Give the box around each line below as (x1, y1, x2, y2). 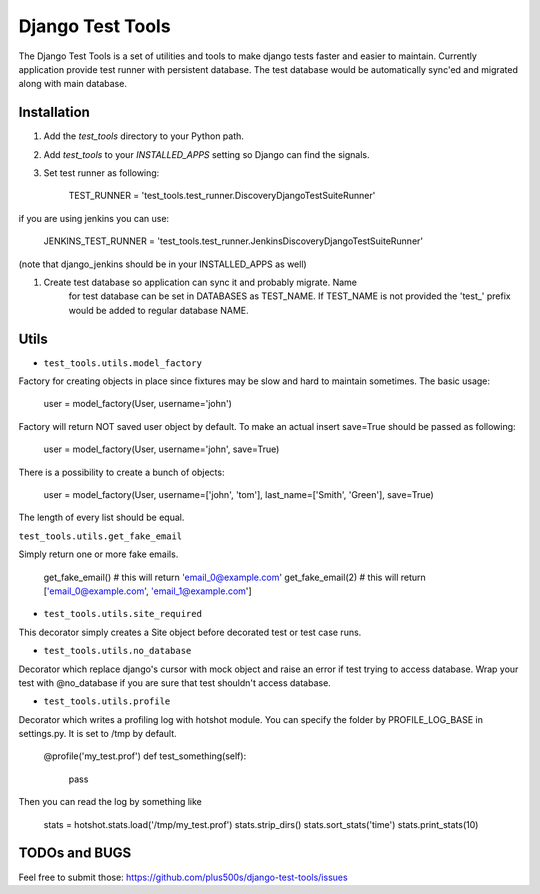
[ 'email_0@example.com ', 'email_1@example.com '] (43, 585, 252, 597)
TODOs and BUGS (18, 845, 132, 862)
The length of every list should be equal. (18, 511, 185, 524)
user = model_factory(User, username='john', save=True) (43, 443, 280, 455)
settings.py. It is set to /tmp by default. (18, 728, 177, 740)
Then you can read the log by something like (18, 796, 202, 808)
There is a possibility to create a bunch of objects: (18, 466, 225, 478)
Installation (18, 104, 90, 121)
